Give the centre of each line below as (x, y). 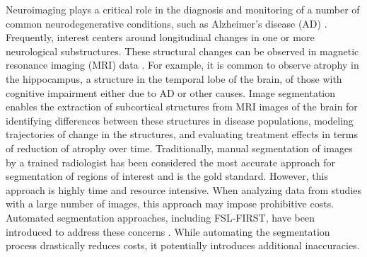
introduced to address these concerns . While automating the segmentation (168, 231)
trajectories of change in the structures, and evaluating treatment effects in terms (182, 134)
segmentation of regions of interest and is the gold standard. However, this (167, 176)
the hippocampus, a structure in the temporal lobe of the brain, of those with (174, 78)
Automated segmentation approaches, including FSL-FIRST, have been (160, 217)
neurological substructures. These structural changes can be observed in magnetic (182, 51)
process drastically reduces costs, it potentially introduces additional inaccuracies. (183, 245)
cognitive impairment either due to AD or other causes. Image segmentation (171, 92)
